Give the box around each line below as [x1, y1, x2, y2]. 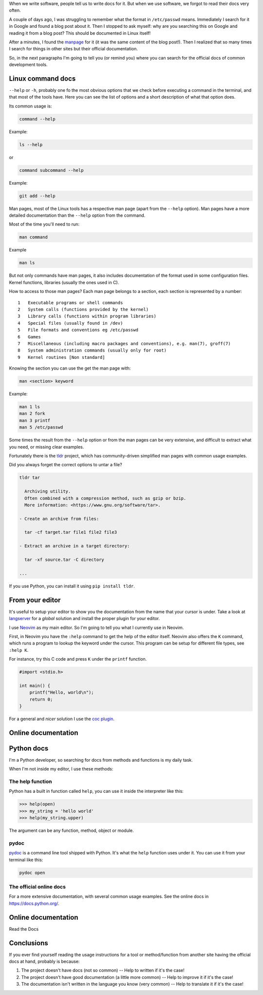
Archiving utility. [24, 489, 71, 494]
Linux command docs [9, 74, 76, 83]
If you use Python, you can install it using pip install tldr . [9, 583, 135, 589]
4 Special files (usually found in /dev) [18, 320, 123, 326]
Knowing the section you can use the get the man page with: [9, 365, 131, 371]
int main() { [19, 683, 51, 688]
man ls [19, 260, 35, 266]
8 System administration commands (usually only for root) [18, 348, 167, 353]
